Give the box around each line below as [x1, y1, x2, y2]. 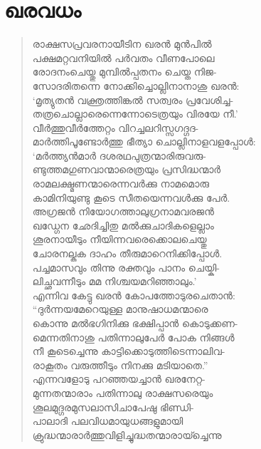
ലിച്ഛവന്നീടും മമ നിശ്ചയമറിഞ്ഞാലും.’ [32, 274, 197, 289]
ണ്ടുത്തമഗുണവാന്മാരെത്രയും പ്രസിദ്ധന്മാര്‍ [32, 162, 221, 177]
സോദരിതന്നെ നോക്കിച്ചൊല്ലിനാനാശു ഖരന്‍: [32, 78, 240, 93]
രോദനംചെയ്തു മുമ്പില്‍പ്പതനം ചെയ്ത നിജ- [32, 64, 217, 79]
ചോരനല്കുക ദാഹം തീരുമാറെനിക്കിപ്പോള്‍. [32, 246, 223, 261]
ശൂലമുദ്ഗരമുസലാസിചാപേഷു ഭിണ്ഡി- [32, 399, 194, 414]
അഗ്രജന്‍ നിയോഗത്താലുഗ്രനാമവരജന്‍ [32, 204, 215, 219]
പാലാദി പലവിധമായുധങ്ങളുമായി [32, 413, 183, 428]
